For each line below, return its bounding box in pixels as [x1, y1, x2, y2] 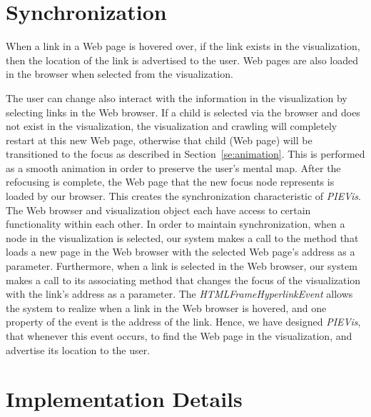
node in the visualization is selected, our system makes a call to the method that [6, 230, 359, 245]
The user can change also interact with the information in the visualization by [6, 90, 347, 105]
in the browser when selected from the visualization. [6, 66, 233, 81]
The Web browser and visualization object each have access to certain [6, 202, 311, 217]
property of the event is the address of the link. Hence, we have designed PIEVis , [6, 314, 361, 329]
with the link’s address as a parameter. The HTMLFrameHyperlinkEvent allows [6, 286, 353, 301]
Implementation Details [6, 384, 243, 413]
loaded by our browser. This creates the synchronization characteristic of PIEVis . [6, 189, 362, 204]
